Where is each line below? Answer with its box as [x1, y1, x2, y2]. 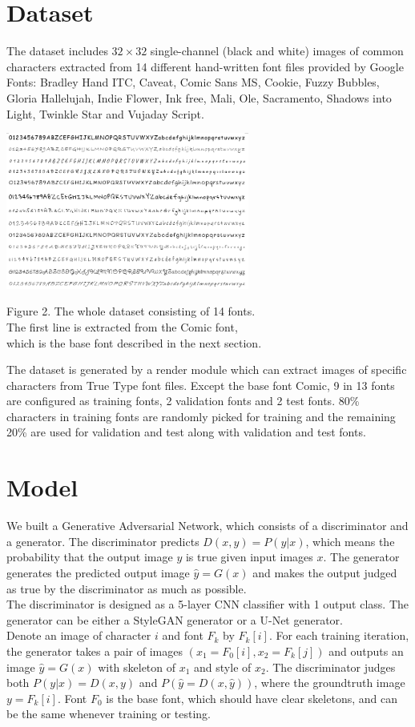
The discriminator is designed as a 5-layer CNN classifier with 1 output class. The [6, 596, 409, 613]
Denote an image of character [6, 627, 151, 644]
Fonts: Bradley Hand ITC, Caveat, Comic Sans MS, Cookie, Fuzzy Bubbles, [6, 74, 380, 90]
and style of [194, 658, 252, 675]
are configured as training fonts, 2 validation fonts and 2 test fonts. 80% [6, 392, 360, 409]
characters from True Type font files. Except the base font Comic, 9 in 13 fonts [6, 376, 395, 393]
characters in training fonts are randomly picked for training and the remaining [6, 408, 396, 424]
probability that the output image [6, 548, 173, 565]
